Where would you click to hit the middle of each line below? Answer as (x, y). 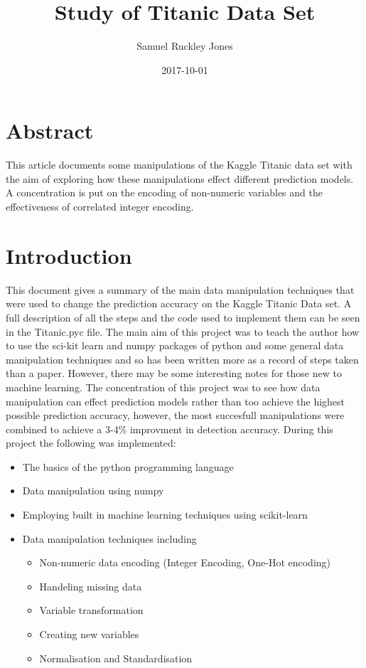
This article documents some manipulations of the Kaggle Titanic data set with (179, 165)
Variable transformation (91, 610)
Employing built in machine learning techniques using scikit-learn (165, 515)
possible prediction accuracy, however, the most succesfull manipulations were (175, 415)
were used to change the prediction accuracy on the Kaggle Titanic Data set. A (179, 303)
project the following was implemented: (91, 443)
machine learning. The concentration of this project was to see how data (163, 387)
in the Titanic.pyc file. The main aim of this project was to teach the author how (183, 331)
